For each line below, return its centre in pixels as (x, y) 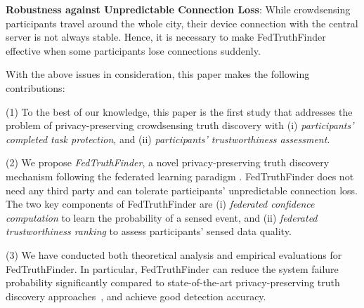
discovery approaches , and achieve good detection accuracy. (136, 296)
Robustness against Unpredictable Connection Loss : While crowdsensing (178, 9)
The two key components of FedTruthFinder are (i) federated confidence (160, 204)
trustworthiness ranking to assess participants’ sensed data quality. (149, 231)
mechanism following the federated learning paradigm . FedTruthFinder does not (180, 176)
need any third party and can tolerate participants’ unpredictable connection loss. (182, 190)
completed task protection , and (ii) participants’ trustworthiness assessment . (168, 139)
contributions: (35, 87)
